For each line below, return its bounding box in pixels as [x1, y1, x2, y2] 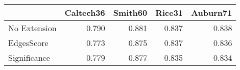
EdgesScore [8, 37, 49, 49]
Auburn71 [191, 7, 232, 18]
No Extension [8, 22, 57, 34]
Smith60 [113, 7, 148, 18]
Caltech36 [64, 7, 105, 18]
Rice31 [155, 7, 183, 18]
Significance [8, 52, 50, 63]
